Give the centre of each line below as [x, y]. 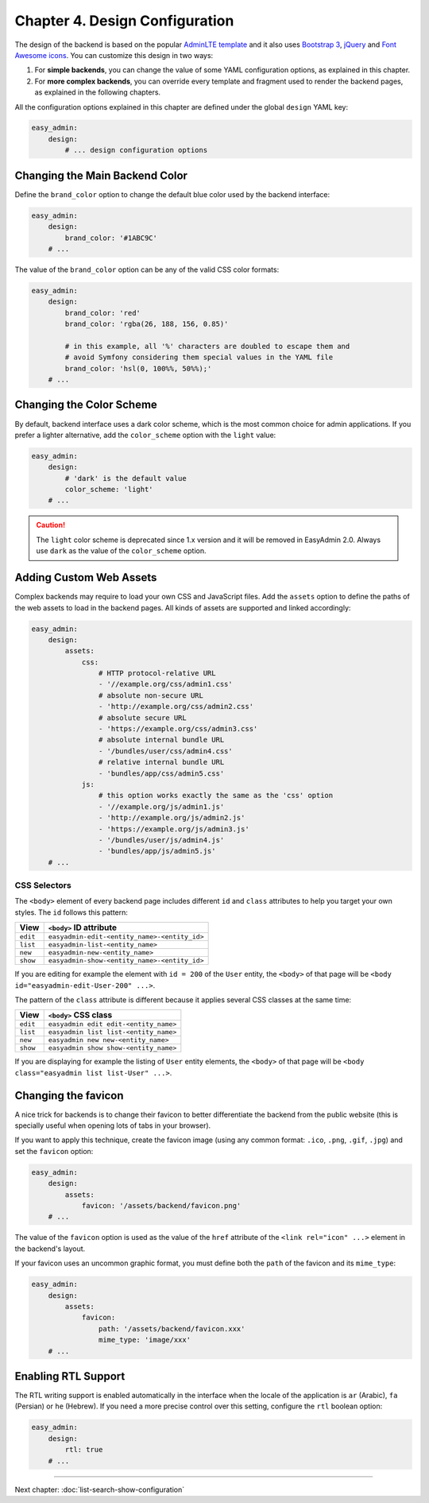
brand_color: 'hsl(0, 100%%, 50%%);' [138, 368]
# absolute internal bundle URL [161, 740]
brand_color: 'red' [102, 313]
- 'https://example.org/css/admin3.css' [178, 729]
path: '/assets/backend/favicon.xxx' [172, 1329]
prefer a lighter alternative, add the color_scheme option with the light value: [145, 435]
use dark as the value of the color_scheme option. [121, 551]
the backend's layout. [50, 1249]
